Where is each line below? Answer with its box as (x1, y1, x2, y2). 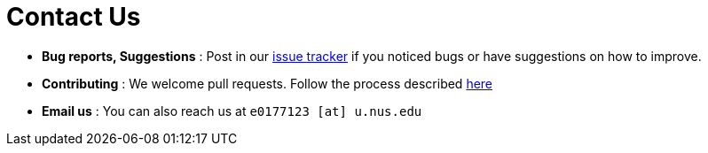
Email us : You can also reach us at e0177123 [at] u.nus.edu (42, 103, 422, 119)
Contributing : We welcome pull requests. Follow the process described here (42, 75, 493, 91)
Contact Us (6, 2, 141, 32)
